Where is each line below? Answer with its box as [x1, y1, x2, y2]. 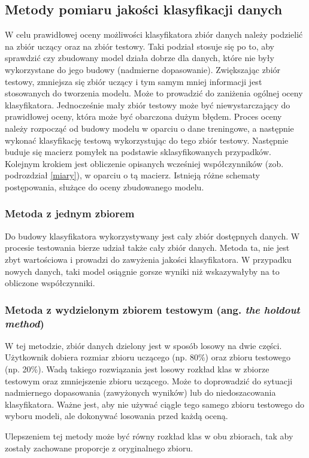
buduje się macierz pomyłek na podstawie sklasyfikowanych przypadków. [5, 145, 271, 158]
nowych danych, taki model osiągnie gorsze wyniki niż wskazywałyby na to [5, 265, 280, 277]
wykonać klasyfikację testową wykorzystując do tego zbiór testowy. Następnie [5, 134, 289, 146]
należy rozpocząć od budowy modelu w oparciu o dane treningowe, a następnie [5, 122, 294, 134]
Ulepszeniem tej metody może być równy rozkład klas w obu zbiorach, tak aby [5, 430, 293, 442]
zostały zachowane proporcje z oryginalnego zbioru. [5, 441, 193, 454]
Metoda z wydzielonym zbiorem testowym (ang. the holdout [5, 302, 300, 317]
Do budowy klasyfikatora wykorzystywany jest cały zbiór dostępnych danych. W [5, 229, 300, 242]
